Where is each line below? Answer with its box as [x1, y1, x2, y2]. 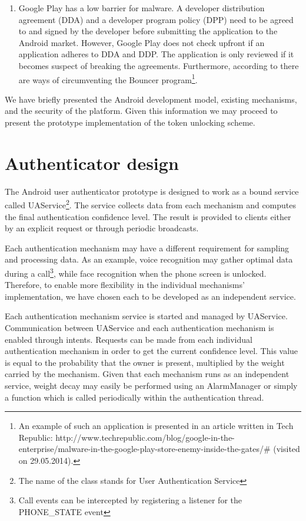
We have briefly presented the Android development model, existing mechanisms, [5, 93, 297, 105]
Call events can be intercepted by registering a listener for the [18, 494, 242, 506]
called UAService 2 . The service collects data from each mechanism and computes [5, 197, 297, 211]
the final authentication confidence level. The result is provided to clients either [5, 210, 291, 222]
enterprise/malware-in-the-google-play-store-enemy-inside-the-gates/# [18, 443, 271, 455]
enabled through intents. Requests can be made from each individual [5, 333, 252, 345]
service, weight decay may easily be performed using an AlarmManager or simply [5, 379, 298, 391]
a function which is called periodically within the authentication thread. [5, 391, 264, 403]
